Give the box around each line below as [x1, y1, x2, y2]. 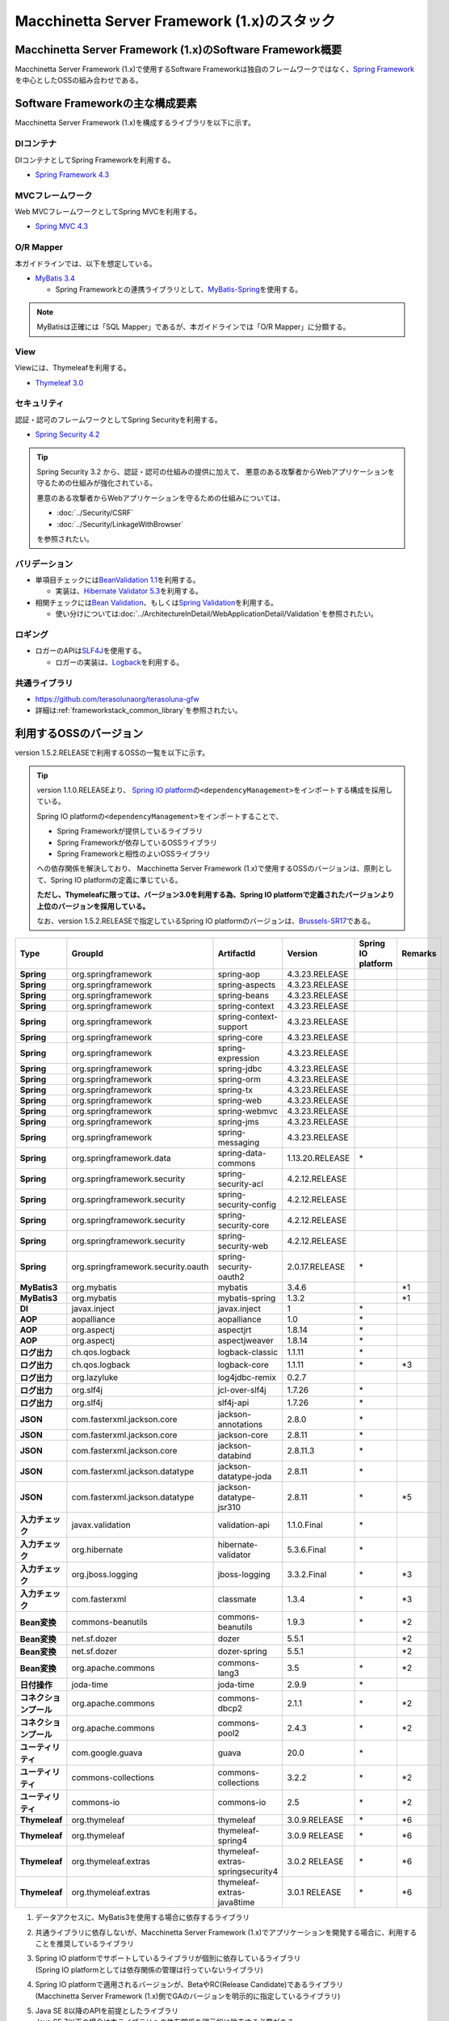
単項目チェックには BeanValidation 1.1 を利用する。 [35, 575, 200, 585]
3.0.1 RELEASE [287, 1887, 342, 1898]
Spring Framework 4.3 [35, 170, 109, 179]
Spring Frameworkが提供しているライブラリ [57, 826, 204, 836]
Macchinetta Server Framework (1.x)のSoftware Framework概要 [15, 43, 342, 57]
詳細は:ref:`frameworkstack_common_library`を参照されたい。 [35, 706, 242, 715]
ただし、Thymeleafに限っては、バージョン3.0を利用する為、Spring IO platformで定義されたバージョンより [36, 890, 395, 900]
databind [217, 1450, 252, 1462]
